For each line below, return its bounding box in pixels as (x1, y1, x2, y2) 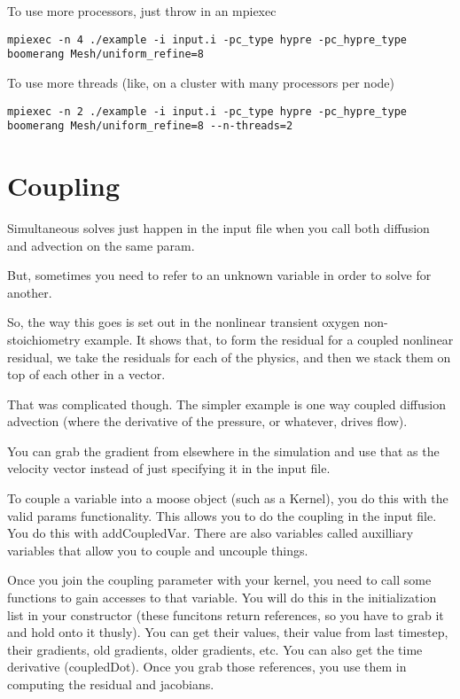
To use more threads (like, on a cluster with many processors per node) (7, 73, 394, 91)
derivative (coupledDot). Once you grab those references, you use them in (7, 657, 407, 676)
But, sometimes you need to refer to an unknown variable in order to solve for (7, 266, 432, 284)
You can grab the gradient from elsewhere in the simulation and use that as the (7, 441, 440, 460)
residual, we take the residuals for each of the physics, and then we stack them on (7, 347, 451, 366)
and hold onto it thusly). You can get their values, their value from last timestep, (7, 623, 448, 641)
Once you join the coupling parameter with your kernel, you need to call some (7, 571, 432, 589)
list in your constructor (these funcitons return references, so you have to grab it (7, 605, 444, 624)
